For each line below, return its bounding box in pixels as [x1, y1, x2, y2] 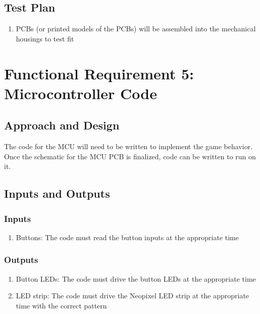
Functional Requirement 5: [4, 63, 194, 83]
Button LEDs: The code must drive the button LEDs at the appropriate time [16, 273, 256, 284]
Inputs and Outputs [4, 186, 110, 201]
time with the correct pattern [16, 300, 107, 310]
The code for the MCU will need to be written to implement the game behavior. [4, 141, 253, 152]
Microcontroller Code [4, 82, 157, 103]
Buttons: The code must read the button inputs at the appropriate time [16, 232, 239, 242]
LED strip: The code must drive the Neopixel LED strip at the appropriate [16, 290, 249, 301]
